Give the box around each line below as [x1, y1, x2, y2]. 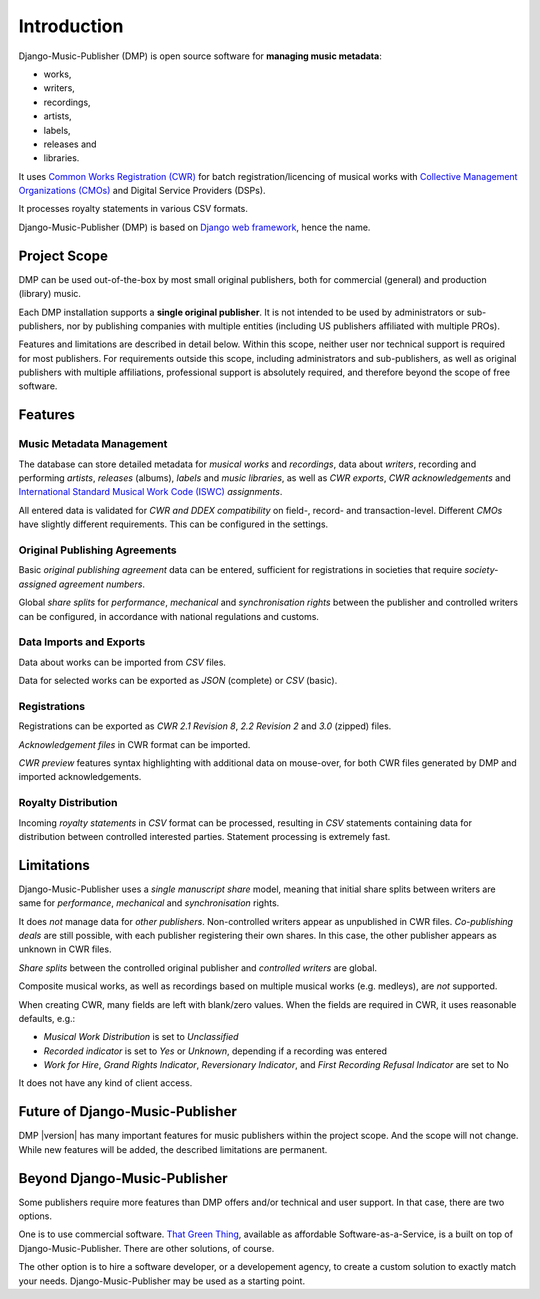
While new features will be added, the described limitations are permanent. [18, 1143, 328, 1155]
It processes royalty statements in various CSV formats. [18, 203, 249, 215]
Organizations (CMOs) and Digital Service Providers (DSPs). [18, 185, 266, 197]
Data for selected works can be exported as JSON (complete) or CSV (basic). [18, 675, 338, 687]
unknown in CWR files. [18, 943, 112, 955]
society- [464, 564, 499, 576]
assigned [18, 578, 57, 590]
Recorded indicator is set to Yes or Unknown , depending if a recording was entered [43, 1045, 387, 1057]
